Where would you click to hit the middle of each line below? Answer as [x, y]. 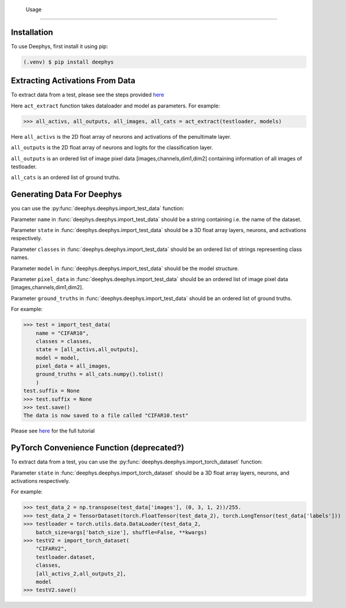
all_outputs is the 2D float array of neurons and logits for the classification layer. [112, 148]
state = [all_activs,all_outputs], [87, 349]
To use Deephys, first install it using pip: [60, 46]
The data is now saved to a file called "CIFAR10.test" [106, 416]
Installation [32, 32]
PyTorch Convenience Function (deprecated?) [97, 448]
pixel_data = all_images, [73, 366]
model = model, [58, 358]
